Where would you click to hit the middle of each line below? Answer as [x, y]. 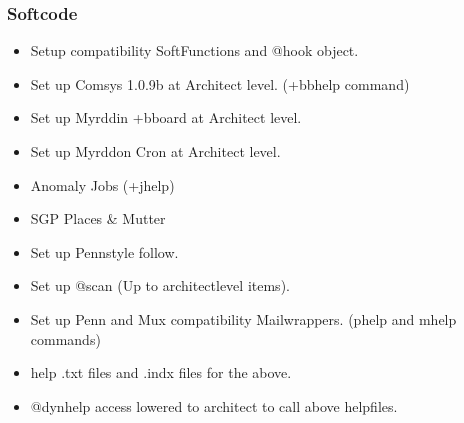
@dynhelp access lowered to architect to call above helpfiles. [214, 405]
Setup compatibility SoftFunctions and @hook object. [194, 50]
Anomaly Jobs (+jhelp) [102, 184]
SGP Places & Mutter [98, 218]
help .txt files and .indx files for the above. [161, 372]
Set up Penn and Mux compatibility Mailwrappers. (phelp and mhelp [243, 318]
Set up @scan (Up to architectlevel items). [160, 285]
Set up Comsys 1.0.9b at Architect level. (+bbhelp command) [220, 83]
